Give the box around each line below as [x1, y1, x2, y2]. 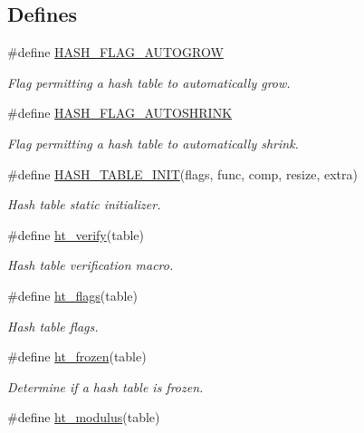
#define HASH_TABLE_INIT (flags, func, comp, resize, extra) [7, 164, 358, 183]
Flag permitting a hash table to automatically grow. [7, 72, 291, 91]
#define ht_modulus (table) [7, 408, 160, 427]
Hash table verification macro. [7, 255, 174, 274]
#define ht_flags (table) [7, 285, 138, 304]
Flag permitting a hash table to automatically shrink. [7, 133, 299, 152]
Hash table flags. [7, 316, 99, 335]
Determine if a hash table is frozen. [7, 377, 204, 396]
